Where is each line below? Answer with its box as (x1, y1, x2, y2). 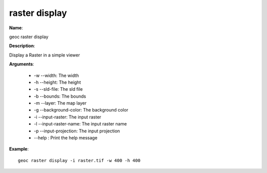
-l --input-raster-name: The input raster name (34, 121, 127, 127)
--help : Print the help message (34, 135, 97, 141)
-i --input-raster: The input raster (34, 114, 101, 120)
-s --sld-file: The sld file (34, 86, 83, 92)
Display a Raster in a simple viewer (9, 52, 80, 58)
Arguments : (9, 61, 35, 67)
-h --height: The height (34, 79, 81, 85)
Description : (9, 43, 36, 49)
